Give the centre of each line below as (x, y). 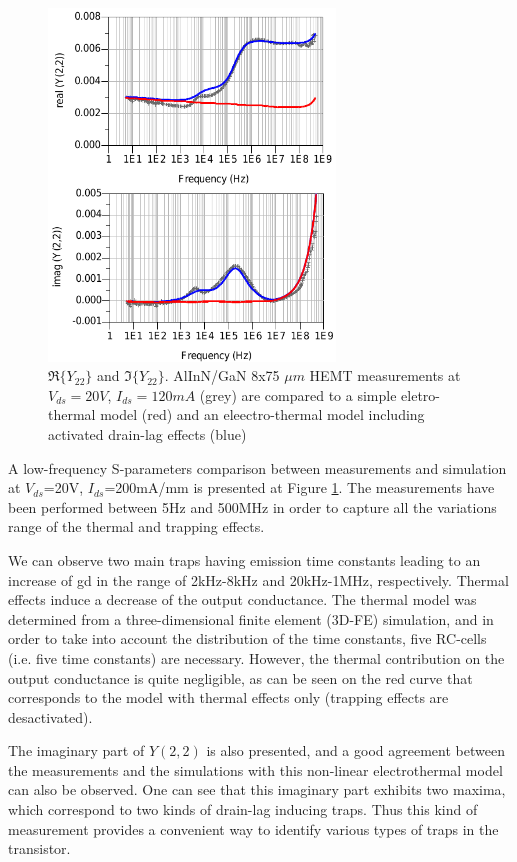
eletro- (420, 394)
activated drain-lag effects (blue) (147, 433)
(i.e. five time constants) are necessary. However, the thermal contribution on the (256, 657)
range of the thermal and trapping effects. (136, 526)
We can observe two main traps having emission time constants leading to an (244, 559)
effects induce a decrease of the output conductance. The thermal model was (242, 599)
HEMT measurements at (385, 375)
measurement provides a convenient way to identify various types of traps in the (253, 828)
